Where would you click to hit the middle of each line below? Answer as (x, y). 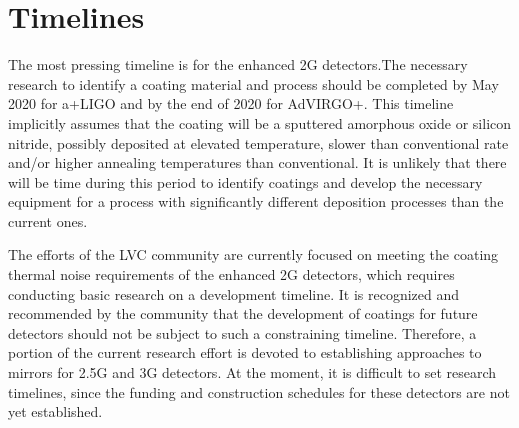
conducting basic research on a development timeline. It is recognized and (234, 293)
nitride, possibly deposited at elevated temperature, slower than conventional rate (258, 142)
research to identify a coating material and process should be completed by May (253, 83)
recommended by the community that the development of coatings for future (243, 313)
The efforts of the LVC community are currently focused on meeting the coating (253, 254)
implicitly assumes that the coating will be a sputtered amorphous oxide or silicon (260, 122)
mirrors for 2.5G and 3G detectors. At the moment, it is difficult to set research (252, 372)
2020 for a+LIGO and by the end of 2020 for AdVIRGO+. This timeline (231, 103)
